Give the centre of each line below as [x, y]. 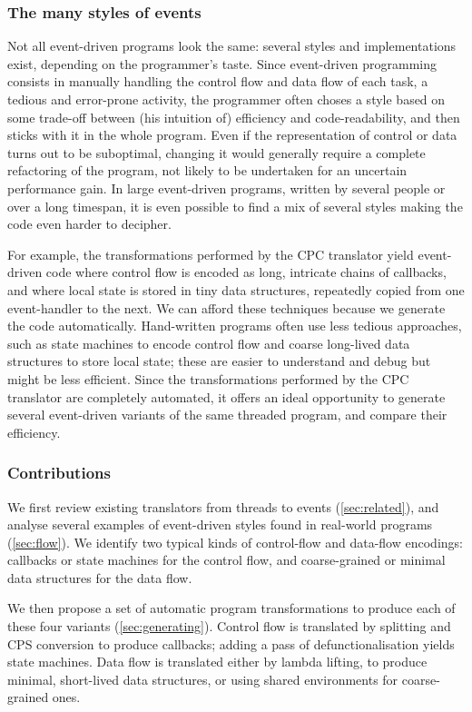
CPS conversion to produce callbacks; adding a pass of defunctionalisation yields [231, 643]
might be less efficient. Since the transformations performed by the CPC [208, 378]
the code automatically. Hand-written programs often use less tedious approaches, [235, 326]
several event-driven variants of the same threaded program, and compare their [227, 415]
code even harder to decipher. [89, 224]
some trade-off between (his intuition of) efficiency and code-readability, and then [234, 117]
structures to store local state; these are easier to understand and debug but [219, 361]
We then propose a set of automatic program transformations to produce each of [231, 608]
